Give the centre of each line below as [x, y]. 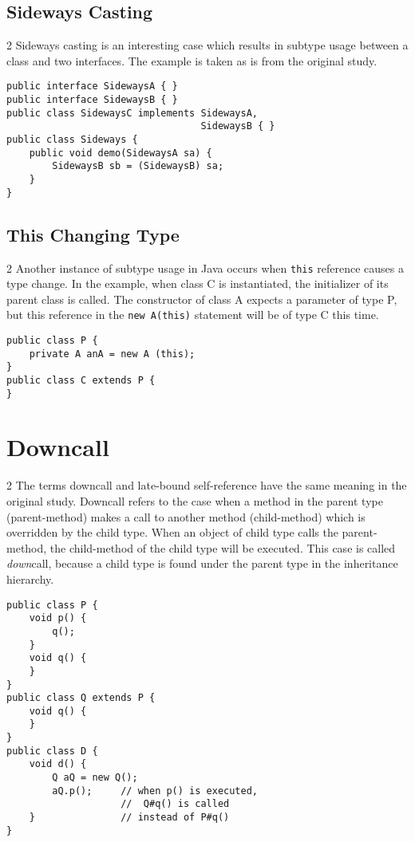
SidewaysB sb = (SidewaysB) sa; [138, 166]
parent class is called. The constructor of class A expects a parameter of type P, [202, 299]
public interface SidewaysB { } [92, 100]
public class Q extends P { [81, 698]
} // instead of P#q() [129, 818]
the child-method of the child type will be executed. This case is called [223, 547]
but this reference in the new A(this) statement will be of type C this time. [193, 315]
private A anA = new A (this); [112, 354]
